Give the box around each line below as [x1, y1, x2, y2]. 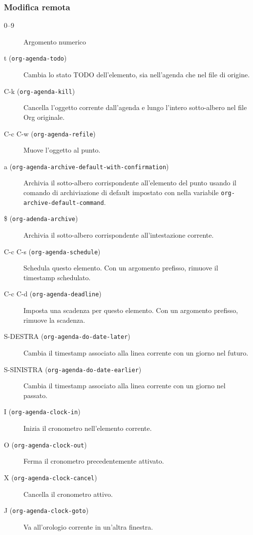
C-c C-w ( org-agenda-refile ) [4, 128, 96, 138]
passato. [23, 390, 48, 400]
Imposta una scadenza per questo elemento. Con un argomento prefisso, [23, 305, 238, 315]
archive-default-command [23, 199, 104, 206]
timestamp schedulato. [23, 272, 91, 282]
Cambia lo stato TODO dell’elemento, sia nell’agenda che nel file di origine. [23, 69, 250, 80]
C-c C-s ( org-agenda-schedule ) [4, 246, 101, 256]
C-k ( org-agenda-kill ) [4, 86, 75, 96]
